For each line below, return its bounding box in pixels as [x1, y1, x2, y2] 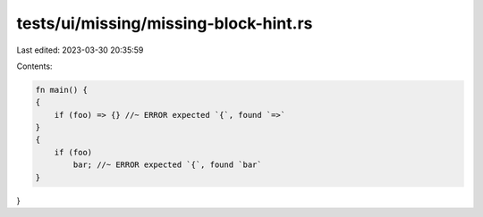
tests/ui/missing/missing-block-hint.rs [16, 13, 313, 33]
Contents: [16, 61, 53, 71]
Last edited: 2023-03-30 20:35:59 [16, 45, 144, 55]
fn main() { [35, 85, 89, 95]
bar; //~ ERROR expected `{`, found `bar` [72, 160, 263, 170]
